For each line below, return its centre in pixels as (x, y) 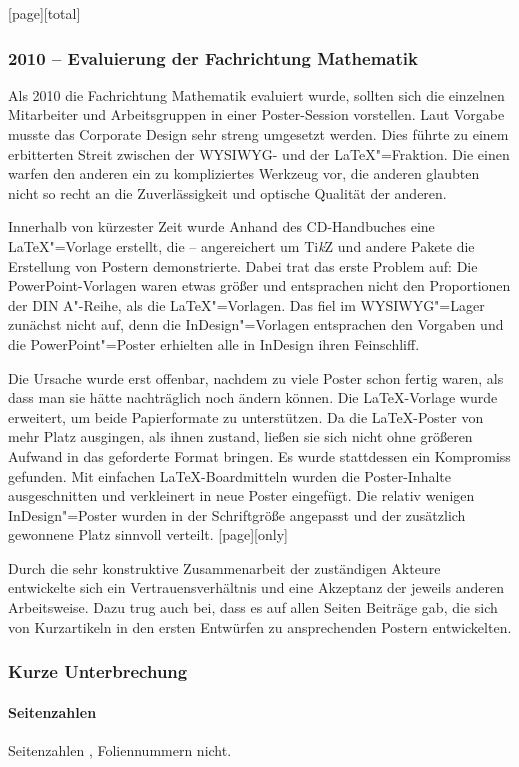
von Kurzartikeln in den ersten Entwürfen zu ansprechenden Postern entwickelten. (260, 626)
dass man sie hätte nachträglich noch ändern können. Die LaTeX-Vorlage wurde (253, 397)
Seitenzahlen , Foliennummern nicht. (120, 749)
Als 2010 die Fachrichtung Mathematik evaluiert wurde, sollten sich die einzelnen (256, 94)
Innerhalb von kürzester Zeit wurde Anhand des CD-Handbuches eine (221, 226)
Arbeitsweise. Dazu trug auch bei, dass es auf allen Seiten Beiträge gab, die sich (253, 607)
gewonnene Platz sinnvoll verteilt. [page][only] (148, 534)
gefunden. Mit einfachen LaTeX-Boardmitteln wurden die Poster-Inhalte (229, 475)
